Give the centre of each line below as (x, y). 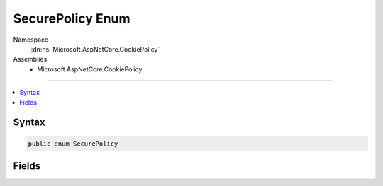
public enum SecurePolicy (73, 144)
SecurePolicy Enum (72, 18)
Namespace (31, 40)
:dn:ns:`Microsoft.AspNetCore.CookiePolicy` (95, 49)
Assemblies (30, 59)
